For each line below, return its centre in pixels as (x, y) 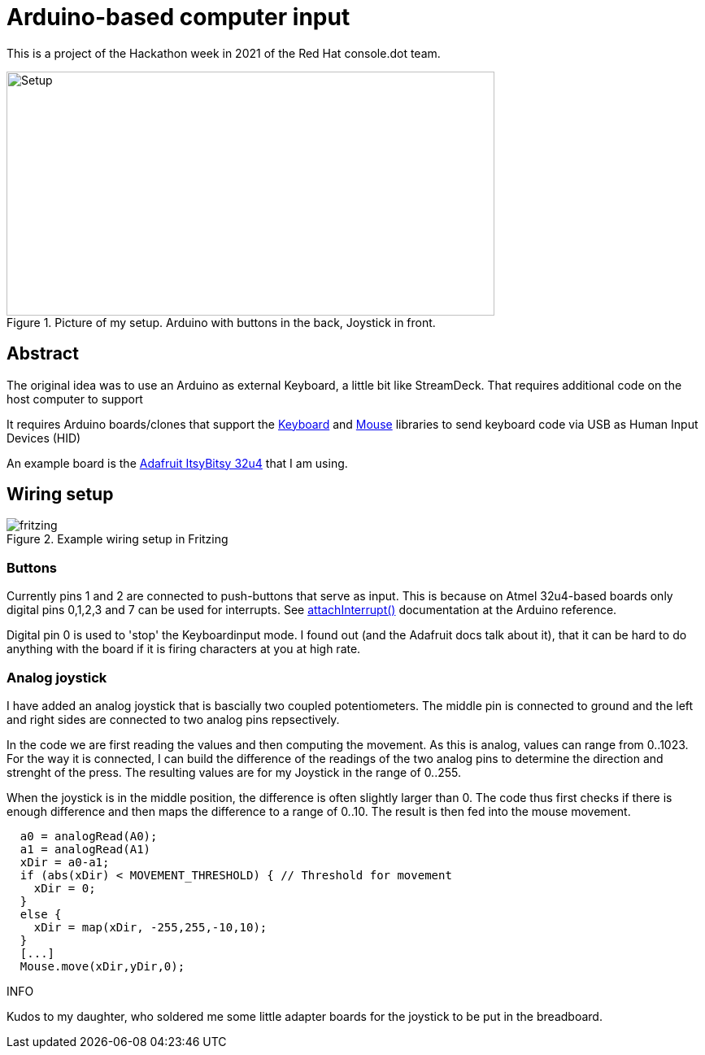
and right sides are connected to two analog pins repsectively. (173, 719)
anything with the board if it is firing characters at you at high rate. (184, 649)
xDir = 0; (65, 888)
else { (41, 914)
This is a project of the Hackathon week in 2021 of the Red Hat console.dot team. (224, 53)
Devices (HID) (44, 438)
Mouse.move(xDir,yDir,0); (102, 966)
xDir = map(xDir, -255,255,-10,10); (150, 927)
